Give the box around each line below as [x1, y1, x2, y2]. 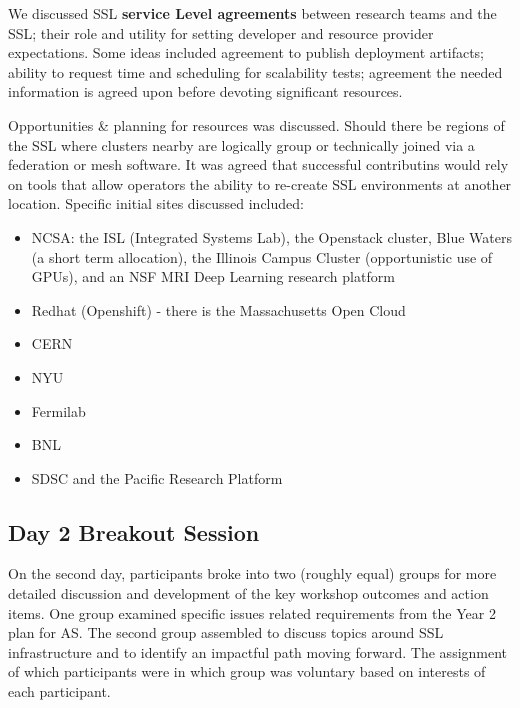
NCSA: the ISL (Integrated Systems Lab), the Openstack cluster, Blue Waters [31, 226, 512, 247]
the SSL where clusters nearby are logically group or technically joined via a [8, 134, 475, 155]
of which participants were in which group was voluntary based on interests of [8, 661, 486, 682]
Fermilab [31, 400, 86, 421]
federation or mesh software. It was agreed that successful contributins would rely [8, 154, 509, 175]
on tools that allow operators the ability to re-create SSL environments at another [8, 173, 512, 194]
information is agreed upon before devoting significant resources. [8, 81, 403, 102]
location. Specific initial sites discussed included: [8, 193, 304, 214]
